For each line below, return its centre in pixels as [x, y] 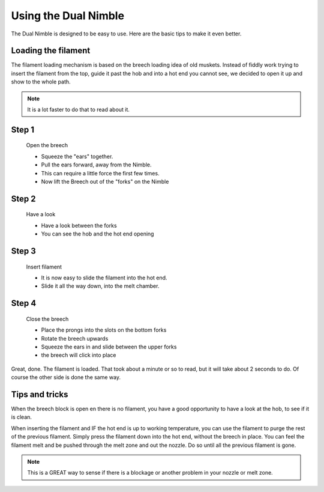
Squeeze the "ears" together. [77, 156]
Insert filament [44, 267]
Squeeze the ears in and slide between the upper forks [109, 347]
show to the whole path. [41, 82]
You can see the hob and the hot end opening [97, 234]
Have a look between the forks [79, 225]
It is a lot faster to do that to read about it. [79, 110]
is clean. [22, 417]
